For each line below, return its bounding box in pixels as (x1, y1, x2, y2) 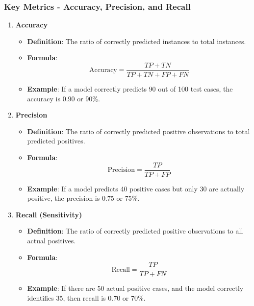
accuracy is (27, 93, 60, 103)
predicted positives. (27, 136, 85, 146)
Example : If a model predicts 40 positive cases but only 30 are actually (27, 183, 245, 193)
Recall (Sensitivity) (15, 209, 82, 219)
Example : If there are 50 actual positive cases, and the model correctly (27, 283, 244, 293)
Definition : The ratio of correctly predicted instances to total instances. (27, 36, 246, 46)
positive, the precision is (27, 193, 100, 203)
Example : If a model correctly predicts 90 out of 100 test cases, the (27, 84, 233, 94)
